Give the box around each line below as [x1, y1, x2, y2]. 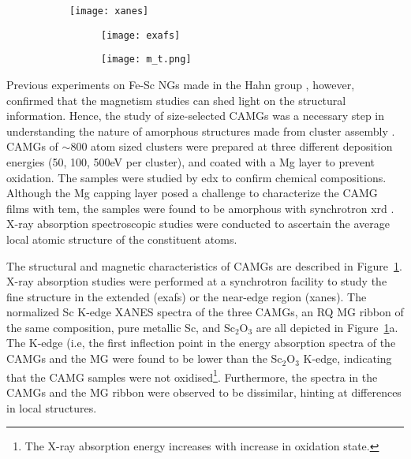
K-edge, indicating [303, 350, 392, 367]
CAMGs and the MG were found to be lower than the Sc [6, 350, 282, 367]
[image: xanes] [69, 6, 149, 17]
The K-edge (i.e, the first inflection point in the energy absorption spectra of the [6, 334, 396, 351]
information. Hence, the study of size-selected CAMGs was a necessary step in [6, 107, 385, 124]
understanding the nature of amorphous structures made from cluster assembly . [6, 122, 395, 139]
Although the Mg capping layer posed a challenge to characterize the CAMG [6, 185, 378, 201]
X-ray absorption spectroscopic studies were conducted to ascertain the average [6, 215, 390, 232]
